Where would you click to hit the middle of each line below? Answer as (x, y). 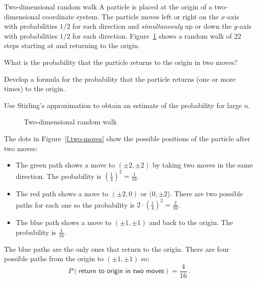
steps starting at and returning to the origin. (72, 45)
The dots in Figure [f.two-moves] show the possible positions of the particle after (127, 138)
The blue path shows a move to (64, 222)
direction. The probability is (58, 176)
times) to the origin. (35, 88)
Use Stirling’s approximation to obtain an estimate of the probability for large (123, 105)
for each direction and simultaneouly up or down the (152, 26)
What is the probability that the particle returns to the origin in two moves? (121, 62)
